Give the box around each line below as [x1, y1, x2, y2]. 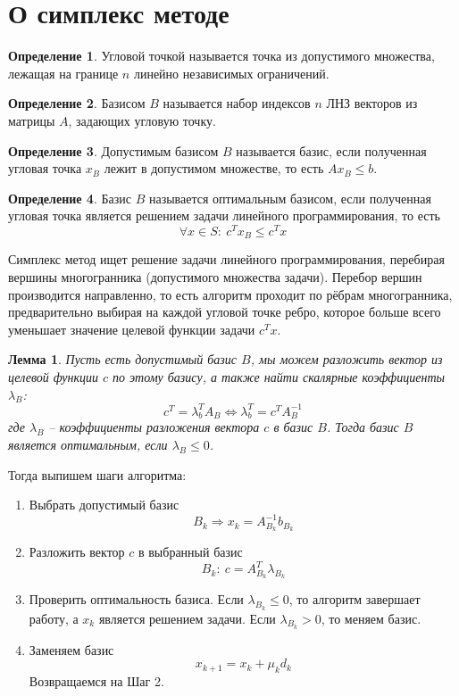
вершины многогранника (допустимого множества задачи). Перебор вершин [8, 268, 422, 286]
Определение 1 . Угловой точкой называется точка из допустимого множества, [8, 46, 435, 65]
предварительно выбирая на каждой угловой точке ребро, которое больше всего [8, 302, 441, 321]
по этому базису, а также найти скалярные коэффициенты [113, 367, 446, 385]
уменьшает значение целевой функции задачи [8, 319, 255, 338]
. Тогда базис [326, 418, 399, 436]
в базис [273, 418, 313, 436]
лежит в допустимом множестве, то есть [104, 159, 324, 178]
